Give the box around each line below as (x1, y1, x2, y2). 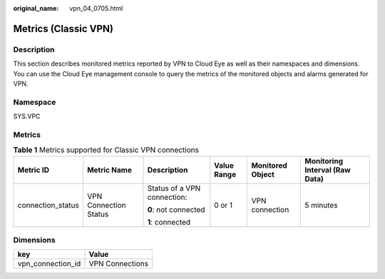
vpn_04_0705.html (69, 4, 123, 12)
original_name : (13, 4, 59, 12)
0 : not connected (147, 204, 205, 214)
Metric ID (17, 165, 50, 175)
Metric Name (86, 165, 132, 175)
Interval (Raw (304, 165, 351, 175)
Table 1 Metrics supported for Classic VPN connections (13, 145, 200, 155)
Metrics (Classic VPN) (13, 22, 114, 35)
